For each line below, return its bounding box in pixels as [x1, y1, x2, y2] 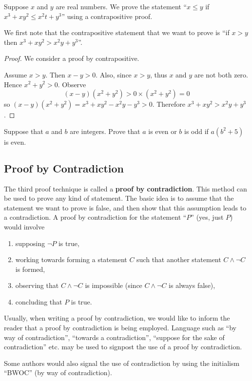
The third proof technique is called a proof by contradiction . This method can [4, 183, 247, 193]
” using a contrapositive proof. [61, 11, 153, 21]
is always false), [169, 280, 215, 290]
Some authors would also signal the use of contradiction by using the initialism [4, 358, 240, 368]
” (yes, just [191, 212, 224, 222]
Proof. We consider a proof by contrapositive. [4, 53, 139, 63]
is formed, [15, 264, 45, 274]
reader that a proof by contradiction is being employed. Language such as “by [4, 323, 236, 333]
